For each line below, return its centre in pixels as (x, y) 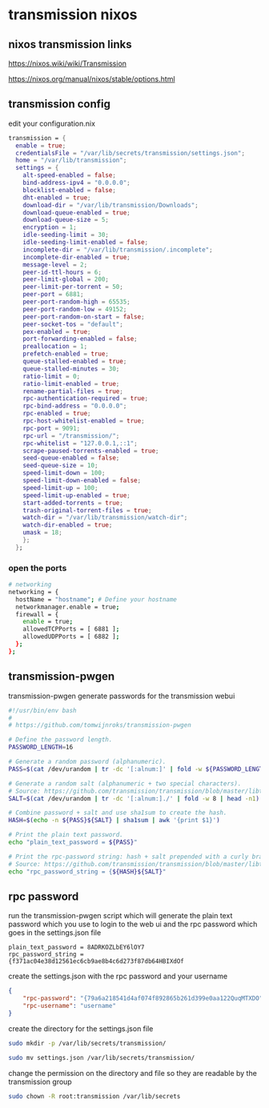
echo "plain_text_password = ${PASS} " (73, 842)
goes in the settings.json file (55, 933)
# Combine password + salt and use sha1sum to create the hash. (118, 813)
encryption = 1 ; (50, 227)
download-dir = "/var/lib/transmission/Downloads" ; (110, 205)
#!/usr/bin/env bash (43, 710)
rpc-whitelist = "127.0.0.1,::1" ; (80, 443)
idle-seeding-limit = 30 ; (66, 235)
